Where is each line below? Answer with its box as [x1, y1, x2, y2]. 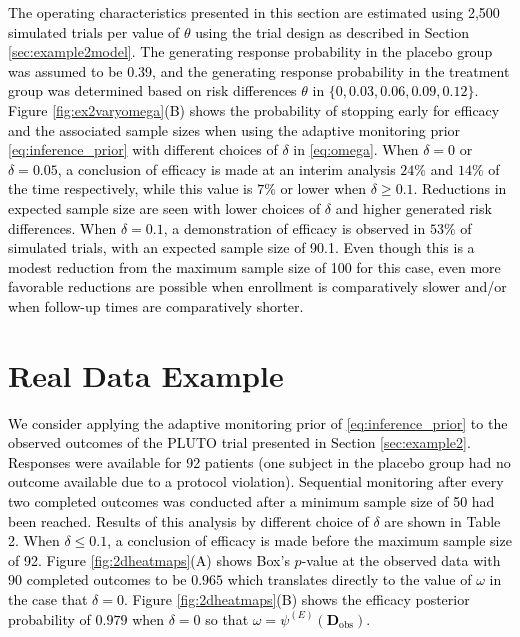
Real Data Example [8, 354, 284, 395]
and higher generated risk [335, 197, 492, 218]
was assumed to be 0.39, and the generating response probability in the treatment [8, 60, 510, 81]
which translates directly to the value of [227, 569, 472, 590]
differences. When [8, 217, 117, 238]
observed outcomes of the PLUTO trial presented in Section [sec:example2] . [8, 432, 471, 453]
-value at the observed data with [301, 549, 501, 570]
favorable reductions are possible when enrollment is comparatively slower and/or [8, 276, 507, 297]
